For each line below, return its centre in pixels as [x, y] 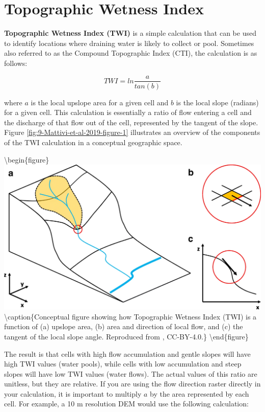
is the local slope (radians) [217, 102]
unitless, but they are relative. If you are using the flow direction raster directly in [132, 384]
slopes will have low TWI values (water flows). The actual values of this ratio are [131, 373]
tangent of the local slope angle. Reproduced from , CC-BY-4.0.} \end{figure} [126, 336]
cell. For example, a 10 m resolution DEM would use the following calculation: [126, 404]
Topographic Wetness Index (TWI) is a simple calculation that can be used [130, 33]
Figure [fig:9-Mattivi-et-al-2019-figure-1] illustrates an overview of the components [132, 132]
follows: [16, 63]
